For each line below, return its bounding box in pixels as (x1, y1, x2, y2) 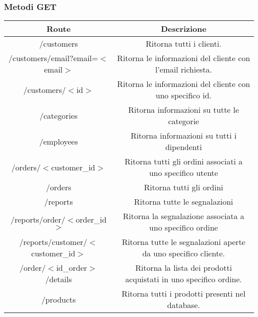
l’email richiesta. (155, 64, 212, 76)
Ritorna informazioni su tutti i (130, 130, 237, 142)
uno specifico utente (149, 167, 218, 179)
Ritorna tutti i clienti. (145, 38, 222, 50)
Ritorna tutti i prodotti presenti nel (122, 288, 246, 300)
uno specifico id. (155, 89, 212, 101)
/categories (39, 109, 78, 121)
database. (167, 299, 200, 311)
